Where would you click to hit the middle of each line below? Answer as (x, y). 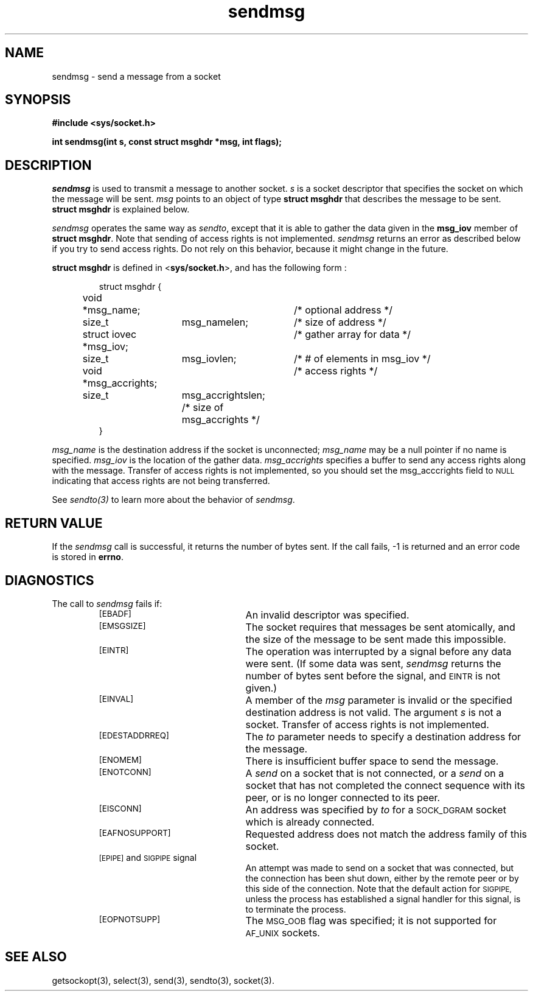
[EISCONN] (120, 808)
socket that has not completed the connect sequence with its (385, 785)
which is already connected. (310, 822)
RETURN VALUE (54, 523)
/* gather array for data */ (352, 335)
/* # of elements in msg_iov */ (362, 359)
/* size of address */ (340, 322)
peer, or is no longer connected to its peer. (343, 797)
